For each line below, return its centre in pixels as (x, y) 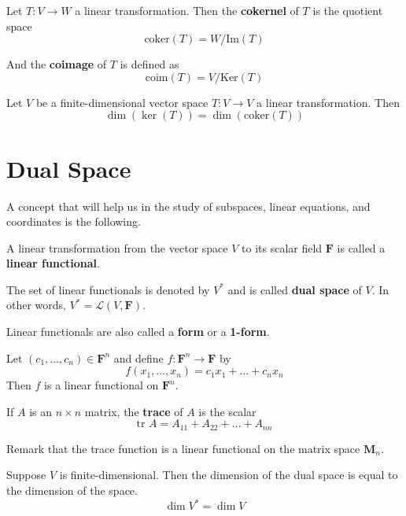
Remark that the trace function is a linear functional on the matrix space (183, 448)
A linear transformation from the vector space (117, 247)
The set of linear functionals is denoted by (108, 289)
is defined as (149, 64)
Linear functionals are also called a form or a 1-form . (138, 332)
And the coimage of (57, 64)
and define (138, 358)
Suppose (26, 475)
